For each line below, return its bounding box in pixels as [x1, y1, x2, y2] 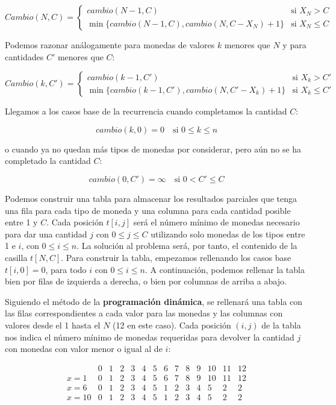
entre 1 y [5, 216, 38, 228]
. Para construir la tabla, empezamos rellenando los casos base [61, 251, 291, 263]
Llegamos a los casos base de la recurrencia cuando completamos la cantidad [5, 105, 287, 118]
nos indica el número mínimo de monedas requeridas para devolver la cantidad [5, 330, 294, 343]
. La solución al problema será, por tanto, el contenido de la [76, 239, 297, 252]
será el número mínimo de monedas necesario [133, 216, 300, 228]
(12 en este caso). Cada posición [113, 318, 231, 331]
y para [282, 39, 306, 51]
